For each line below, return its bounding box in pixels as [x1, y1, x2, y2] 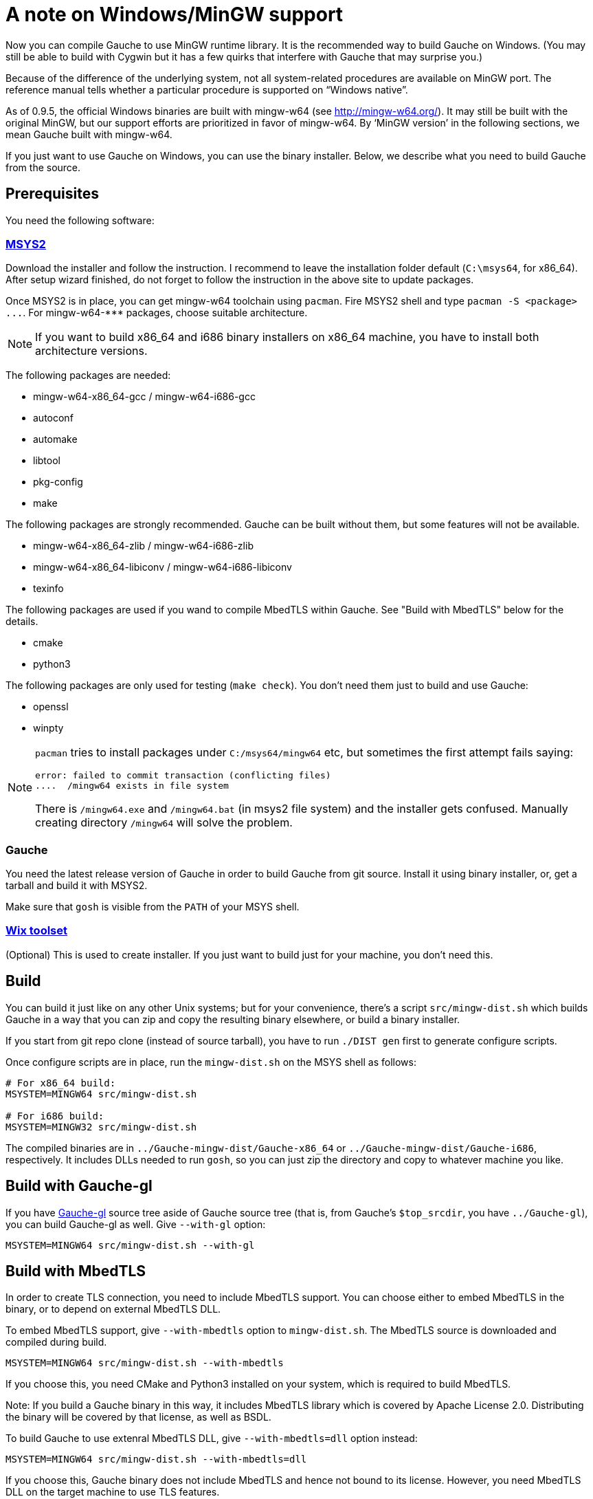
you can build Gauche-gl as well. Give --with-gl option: [5, 1218, 266, 1230]
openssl [33, 701, 69, 713]
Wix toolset [5, 923, 68, 938]
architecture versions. [35, 344, 148, 358]
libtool [33, 455, 60, 467]
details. [5, 615, 38, 628]
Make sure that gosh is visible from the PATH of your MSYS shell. [5, 901, 300, 913]
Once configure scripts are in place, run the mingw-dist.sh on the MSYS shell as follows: [5, 1055, 416, 1068]
